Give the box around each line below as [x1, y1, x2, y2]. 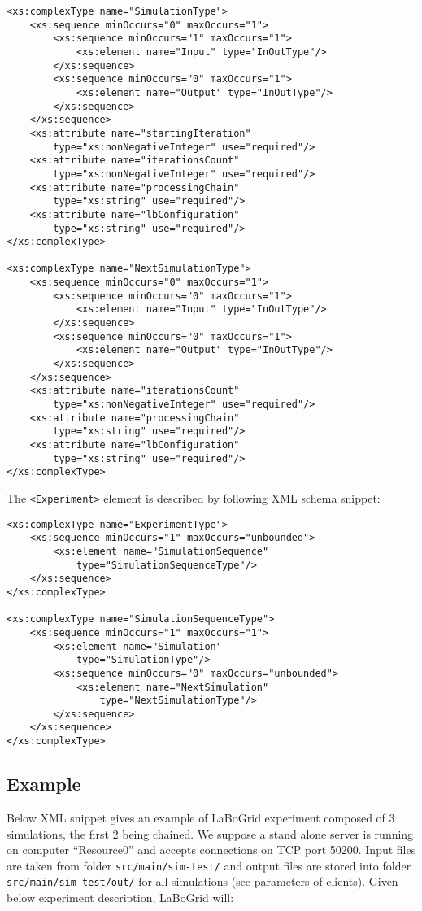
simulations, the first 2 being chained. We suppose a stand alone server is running [7, 825, 414, 842]
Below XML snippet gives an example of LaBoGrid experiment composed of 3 [7, 809, 395, 826]
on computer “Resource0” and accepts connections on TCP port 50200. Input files [7, 841, 416, 858]
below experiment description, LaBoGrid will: [7, 889, 234, 906]
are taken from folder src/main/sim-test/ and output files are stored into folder [7, 857, 411, 874]
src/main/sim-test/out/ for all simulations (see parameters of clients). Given [7, 873, 398, 890]
